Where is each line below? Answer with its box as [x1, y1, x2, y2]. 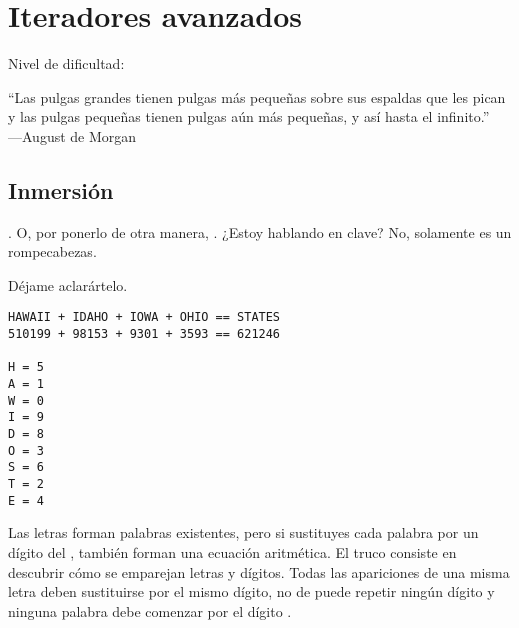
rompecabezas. [8, 241, 97, 262]
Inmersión [8, 174, 114, 205]
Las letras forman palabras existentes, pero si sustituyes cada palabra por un [8, 522, 479, 543]
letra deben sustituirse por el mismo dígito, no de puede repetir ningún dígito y [8, 581, 495, 602]
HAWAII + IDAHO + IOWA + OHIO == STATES [8, 310, 281, 325]
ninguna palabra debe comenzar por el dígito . [8, 600, 292, 621]
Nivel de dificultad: [8, 53, 125, 74]
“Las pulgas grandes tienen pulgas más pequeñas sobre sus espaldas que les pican [8, 86, 506, 107]
